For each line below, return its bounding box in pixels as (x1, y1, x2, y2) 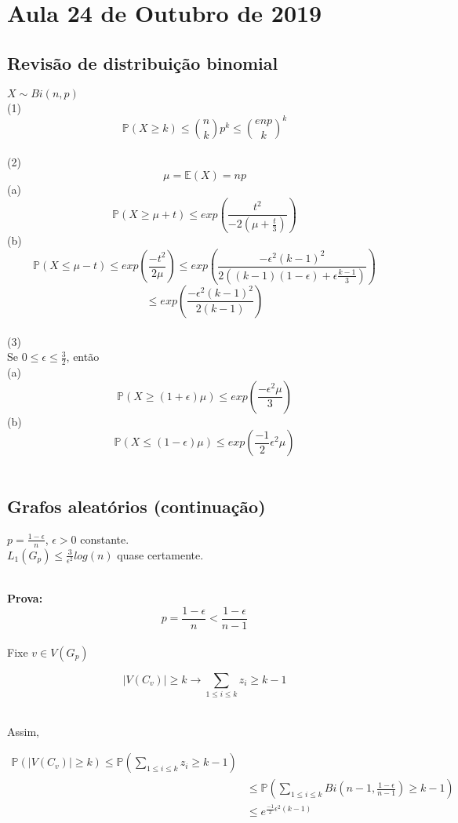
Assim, (7, 723, 39, 739)
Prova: (7, 590, 43, 606)
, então (66, 348, 100, 365)
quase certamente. (117, 546, 204, 563)
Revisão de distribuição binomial (7, 50, 278, 75)
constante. (80, 530, 129, 547)
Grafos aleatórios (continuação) (7, 494, 266, 519)
